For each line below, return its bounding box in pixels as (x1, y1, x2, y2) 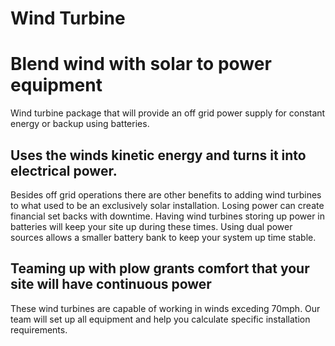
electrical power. (10, 162, 118, 179)
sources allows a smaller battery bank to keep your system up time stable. (10, 231, 317, 243)
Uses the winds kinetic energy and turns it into (10, 147, 307, 164)
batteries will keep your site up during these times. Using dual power (10, 220, 293, 232)
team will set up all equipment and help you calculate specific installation (10, 313, 311, 325)
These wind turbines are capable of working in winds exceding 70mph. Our (10, 302, 321, 314)
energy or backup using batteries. (10, 118, 150, 130)
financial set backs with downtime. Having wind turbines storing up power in (10, 210, 326, 222)
